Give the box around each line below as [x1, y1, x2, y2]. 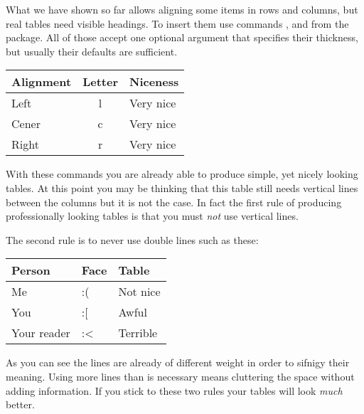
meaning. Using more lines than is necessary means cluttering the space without [6, 368, 355, 383]
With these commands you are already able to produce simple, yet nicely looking [6, 166, 358, 181]
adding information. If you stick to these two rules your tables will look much [6, 383, 343, 398]
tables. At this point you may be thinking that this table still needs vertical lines [6, 180, 358, 195]
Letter [82, 73, 118, 90]
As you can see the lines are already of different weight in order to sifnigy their [6, 355, 350, 370]
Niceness [129, 73, 179, 90]
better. [6, 397, 35, 412]
